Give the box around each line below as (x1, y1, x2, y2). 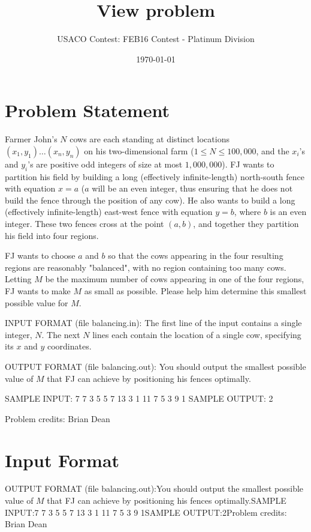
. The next (41, 328, 80, 340)
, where (234, 205, 261, 218)
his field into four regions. (5, 229, 99, 241)
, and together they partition (193, 217, 299, 230)
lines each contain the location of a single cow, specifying (92, 328, 301, 340)
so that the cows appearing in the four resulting (108, 249, 283, 262)
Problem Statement (5, 98, 170, 122)
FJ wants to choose (5, 249, 76, 262)
